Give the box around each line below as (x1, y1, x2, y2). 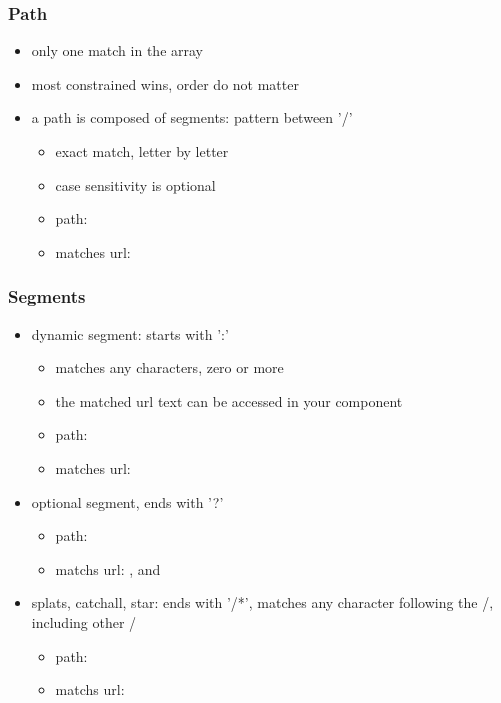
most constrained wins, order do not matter (31, 73, 299, 94)
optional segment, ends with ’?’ (31, 491, 224, 512)
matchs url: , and (55, 558, 161, 579)
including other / (31, 611, 137, 632)
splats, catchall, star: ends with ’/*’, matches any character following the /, (31, 592, 494, 613)
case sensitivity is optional (55, 174, 216, 195)
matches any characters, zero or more (55, 357, 284, 378)
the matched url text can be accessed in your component (55, 390, 403, 411)
